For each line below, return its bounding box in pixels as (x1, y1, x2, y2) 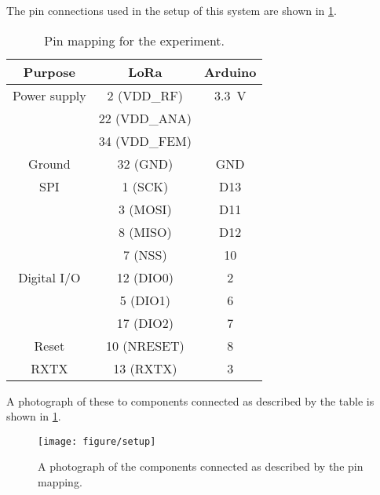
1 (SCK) (122, 177, 169, 195)
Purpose (23, 62, 75, 81)
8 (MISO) (119, 222, 172, 241)
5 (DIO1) (119, 290, 170, 309)
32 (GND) (117, 154, 174, 173)
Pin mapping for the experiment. (44, 31, 225, 49)
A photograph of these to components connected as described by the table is (6, 392, 375, 409)
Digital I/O (18, 268, 81, 286)
